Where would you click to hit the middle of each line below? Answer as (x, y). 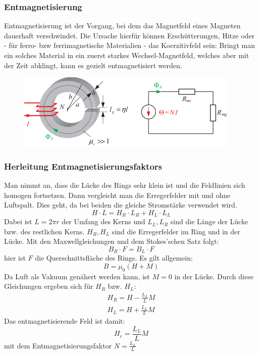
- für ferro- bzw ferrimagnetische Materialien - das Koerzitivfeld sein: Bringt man (129, 45)
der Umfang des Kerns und (103, 221)
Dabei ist (18, 221)
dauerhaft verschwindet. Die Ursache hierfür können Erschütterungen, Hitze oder (129, 35)
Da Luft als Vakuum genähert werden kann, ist (77, 276)
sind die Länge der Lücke (209, 221)
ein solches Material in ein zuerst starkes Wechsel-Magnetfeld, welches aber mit (127, 55)
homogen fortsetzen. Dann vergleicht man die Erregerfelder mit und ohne (117, 195)
